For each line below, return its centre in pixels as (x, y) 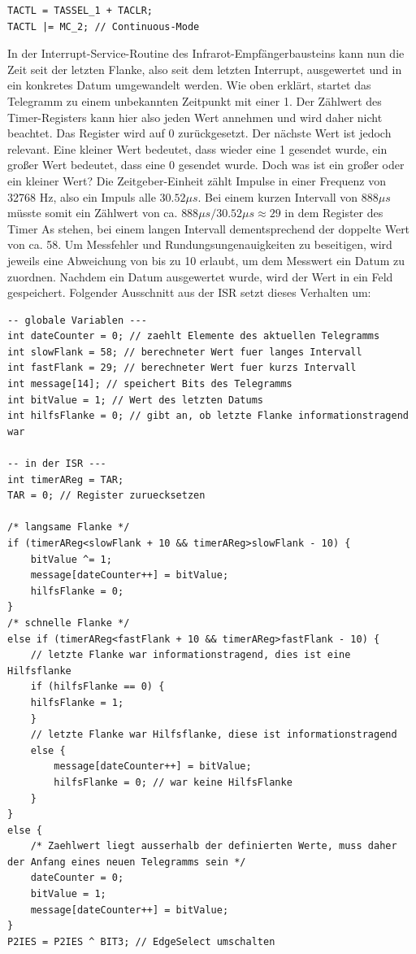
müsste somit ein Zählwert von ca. (93, 213)
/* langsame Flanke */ (69, 527)
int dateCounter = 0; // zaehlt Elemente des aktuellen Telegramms (194, 336)
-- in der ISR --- (57, 464)
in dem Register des (334, 213)
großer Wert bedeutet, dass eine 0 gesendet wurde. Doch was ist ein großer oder (206, 165)
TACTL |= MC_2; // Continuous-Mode (104, 26)
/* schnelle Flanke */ (69, 623)
